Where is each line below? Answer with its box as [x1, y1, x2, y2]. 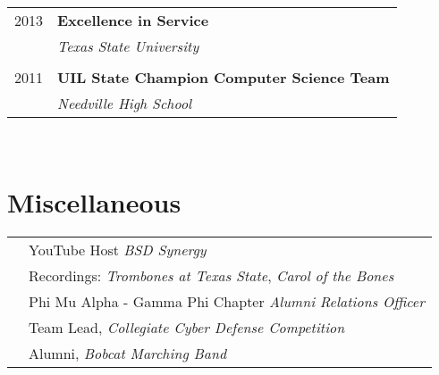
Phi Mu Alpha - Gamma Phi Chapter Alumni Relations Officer [29, 290, 425, 312]
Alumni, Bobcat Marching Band [29, 342, 227, 363]
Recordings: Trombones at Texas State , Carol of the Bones [29, 264, 394, 286]
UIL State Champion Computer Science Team [57, 67, 390, 87]
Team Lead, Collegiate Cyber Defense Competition [29, 316, 345, 337]
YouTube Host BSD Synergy [29, 238, 207, 260]
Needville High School [57, 93, 192, 113]
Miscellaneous [7, 183, 182, 220]
